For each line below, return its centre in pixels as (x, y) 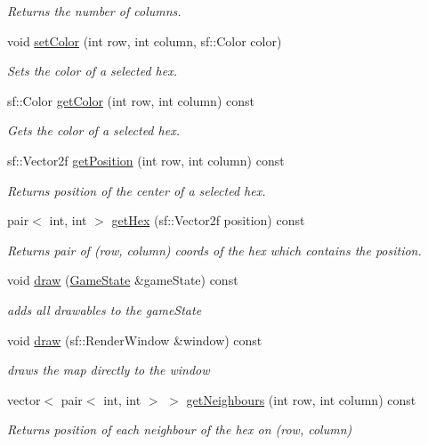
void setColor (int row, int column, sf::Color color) (145, 40)
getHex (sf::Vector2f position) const (208, 220)
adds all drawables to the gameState (105, 309)
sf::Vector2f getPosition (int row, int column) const (146, 160)
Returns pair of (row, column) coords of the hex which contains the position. (214, 250)
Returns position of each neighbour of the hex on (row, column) (180, 429)
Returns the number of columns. (94, 11)
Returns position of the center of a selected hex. (137, 190)
